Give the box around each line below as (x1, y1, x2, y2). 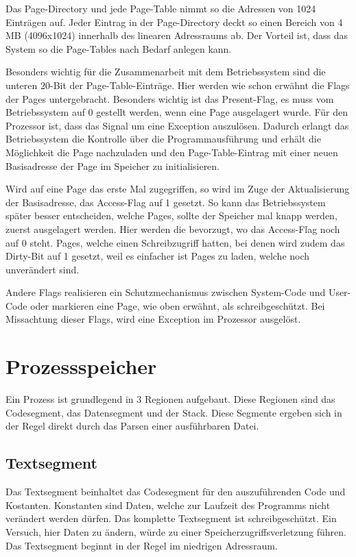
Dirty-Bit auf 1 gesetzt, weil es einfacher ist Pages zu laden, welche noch (5, 249, 310, 263)
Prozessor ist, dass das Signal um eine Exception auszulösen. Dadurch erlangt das (5, 118, 349, 132)
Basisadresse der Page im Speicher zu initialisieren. (5, 158, 220, 173)
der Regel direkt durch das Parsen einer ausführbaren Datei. (5, 419, 259, 433)
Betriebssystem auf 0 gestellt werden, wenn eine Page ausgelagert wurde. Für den (5, 105, 348, 119)
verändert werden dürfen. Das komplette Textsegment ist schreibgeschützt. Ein (5, 511, 337, 525)
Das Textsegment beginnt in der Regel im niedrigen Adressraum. (5, 538, 278, 552)
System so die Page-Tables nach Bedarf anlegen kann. (5, 41, 232, 55)
